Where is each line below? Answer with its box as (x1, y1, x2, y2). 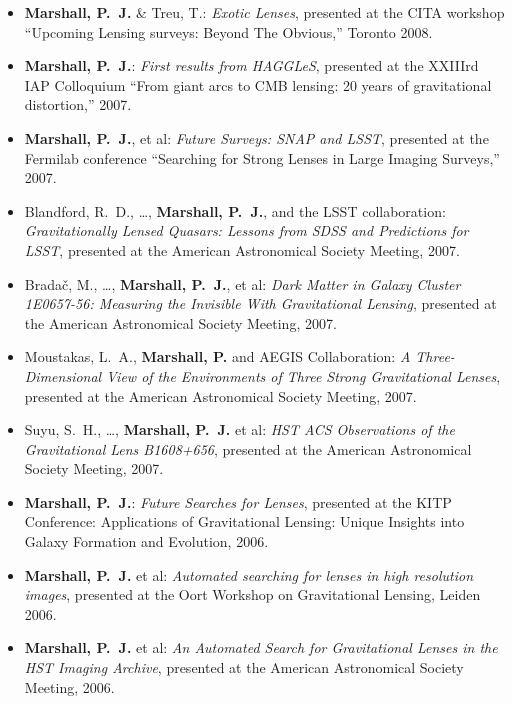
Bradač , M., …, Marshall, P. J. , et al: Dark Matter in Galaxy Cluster (24, 273, 461, 294)
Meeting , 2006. (24, 676, 115, 697)
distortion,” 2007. (24, 94, 132, 115)
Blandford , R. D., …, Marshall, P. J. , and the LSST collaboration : (24, 200, 446, 221)
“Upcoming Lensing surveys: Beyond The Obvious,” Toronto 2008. (24, 21, 433, 42)
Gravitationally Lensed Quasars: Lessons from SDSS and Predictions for (24, 220, 469, 241)
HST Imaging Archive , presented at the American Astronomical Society (24, 657, 464, 678)
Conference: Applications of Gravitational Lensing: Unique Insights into (24, 511, 465, 532)
